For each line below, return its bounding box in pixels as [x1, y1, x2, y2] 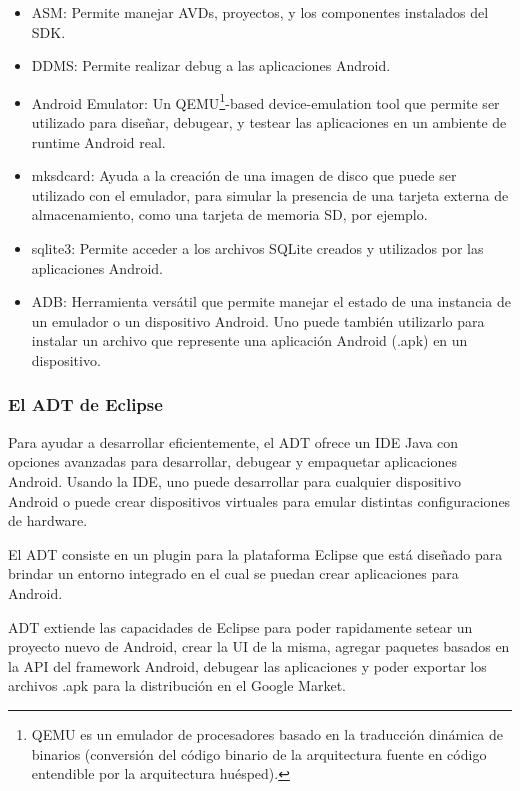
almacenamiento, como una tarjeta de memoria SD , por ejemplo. [31, 204, 428, 225]
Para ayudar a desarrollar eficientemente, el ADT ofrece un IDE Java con [8, 431, 459, 452]
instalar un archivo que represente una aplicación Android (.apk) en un [31, 330, 468, 351]
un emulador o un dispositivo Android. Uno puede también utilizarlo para [31, 310, 485, 331]
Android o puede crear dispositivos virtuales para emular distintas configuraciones [8, 490, 511, 511]
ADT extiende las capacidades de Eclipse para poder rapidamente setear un [8, 616, 473, 637]
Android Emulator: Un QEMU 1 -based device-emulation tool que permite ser [31, 89, 500, 113]
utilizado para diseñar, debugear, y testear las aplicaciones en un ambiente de [31, 112, 507, 133]
